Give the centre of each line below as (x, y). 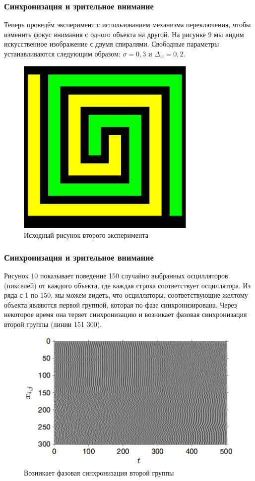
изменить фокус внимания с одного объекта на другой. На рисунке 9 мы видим (124, 34)
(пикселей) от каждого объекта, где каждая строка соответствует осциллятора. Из (127, 285)
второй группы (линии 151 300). (53, 324)
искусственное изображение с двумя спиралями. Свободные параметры (112, 44)
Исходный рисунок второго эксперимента (86, 235)
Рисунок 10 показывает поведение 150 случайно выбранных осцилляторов (116, 275)
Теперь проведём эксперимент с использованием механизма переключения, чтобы (127, 25)
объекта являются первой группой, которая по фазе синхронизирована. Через (121, 304)
